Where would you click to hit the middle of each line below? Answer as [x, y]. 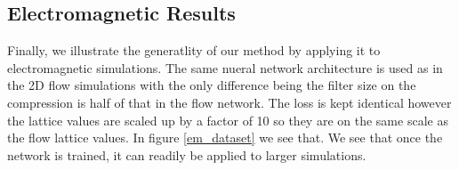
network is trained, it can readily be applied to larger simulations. [187, 154]
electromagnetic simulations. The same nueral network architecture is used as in [225, 67]
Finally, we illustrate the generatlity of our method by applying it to [194, 50]
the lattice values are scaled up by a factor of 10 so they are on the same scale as [228, 120]
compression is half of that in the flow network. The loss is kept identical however [229, 102]
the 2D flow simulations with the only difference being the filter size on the [212, 85]
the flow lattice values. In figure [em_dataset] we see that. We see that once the [225, 138]
